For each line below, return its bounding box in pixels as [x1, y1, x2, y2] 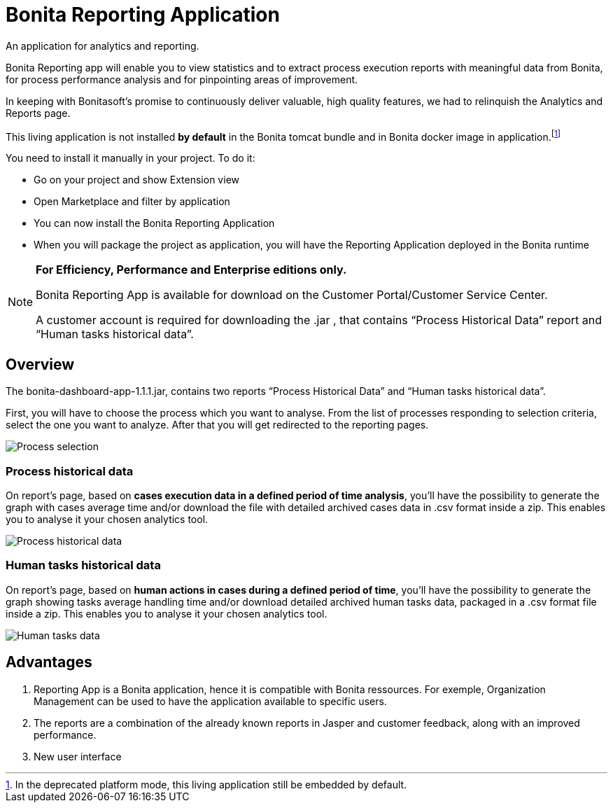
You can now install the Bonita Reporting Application [34, 217, 275, 230]
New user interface [34, 750, 122, 762]
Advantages [6, 653, 92, 671]
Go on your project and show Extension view [34, 174, 239, 186]
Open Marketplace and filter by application [34, 195, 230, 208]
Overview [6, 355, 75, 373]
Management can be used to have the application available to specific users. [34, 695, 387, 707]
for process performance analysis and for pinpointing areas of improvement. [6, 73, 358, 85]
